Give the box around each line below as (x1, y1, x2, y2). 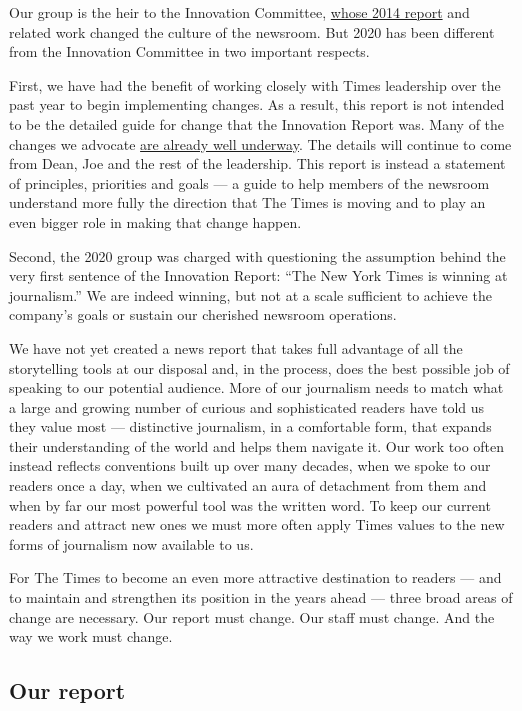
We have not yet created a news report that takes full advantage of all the (9, 337, 463, 358)
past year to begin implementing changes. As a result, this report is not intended (9, 94, 505, 115)
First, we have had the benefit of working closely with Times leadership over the (9, 74, 501, 95)
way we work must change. (9, 626, 173, 647)
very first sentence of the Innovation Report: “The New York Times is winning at (9, 265, 508, 286)
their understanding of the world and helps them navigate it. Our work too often (9, 435, 505, 456)
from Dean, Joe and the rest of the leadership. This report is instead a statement (9, 153, 506, 174)
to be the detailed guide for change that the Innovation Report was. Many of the (9, 113, 505, 134)
